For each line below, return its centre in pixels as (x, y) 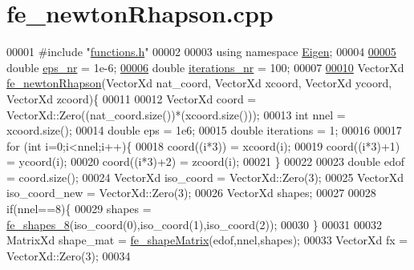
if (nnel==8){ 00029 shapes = (79, 209)
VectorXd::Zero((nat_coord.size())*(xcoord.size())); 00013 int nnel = (176, 114)
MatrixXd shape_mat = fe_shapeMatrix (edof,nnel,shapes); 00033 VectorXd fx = (207, 240)
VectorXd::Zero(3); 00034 (69, 255)
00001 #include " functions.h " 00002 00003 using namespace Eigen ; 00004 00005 (201, 52)
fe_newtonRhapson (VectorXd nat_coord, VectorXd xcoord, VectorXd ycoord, (199, 83)
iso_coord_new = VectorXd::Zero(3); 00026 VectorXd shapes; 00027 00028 (191, 193)
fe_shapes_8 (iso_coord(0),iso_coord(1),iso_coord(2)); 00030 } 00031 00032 (194, 224)
